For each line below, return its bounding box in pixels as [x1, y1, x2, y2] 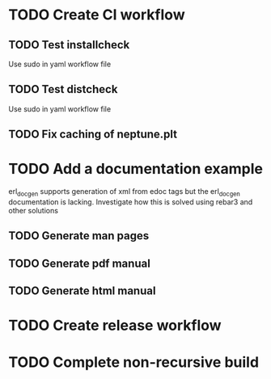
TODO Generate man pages [8, 229, 150, 243]
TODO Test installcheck [8, 38, 130, 52]
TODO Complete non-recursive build [8, 353, 260, 372]
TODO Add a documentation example [8, 160, 264, 179]
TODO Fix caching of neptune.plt [8, 128, 178, 141]
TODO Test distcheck [8, 82, 118, 96]
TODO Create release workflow [8, 317, 222, 335]
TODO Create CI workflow [8, 6, 185, 24]
